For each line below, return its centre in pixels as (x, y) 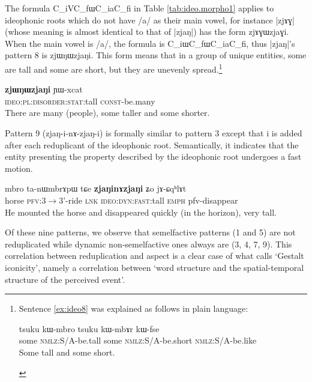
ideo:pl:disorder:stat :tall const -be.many (80, 101)
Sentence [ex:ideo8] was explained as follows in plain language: (133, 308)
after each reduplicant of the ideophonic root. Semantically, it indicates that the (152, 144)
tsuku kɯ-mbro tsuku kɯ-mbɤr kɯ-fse (89, 328)
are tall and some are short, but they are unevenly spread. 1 (114, 68)
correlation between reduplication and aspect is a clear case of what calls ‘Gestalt (154, 256)
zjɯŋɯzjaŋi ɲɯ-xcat (44, 89)
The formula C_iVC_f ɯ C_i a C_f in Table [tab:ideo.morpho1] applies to (139, 8)
